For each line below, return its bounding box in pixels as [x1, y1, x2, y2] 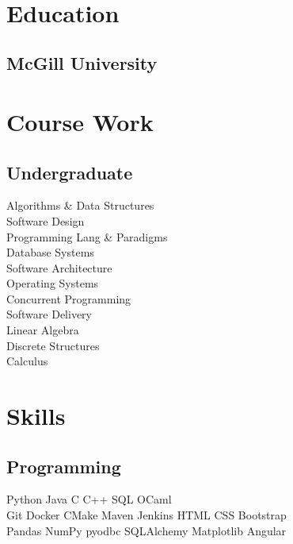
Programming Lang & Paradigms [6, 228, 168, 245]
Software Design [6, 212, 85, 229]
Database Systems [6, 244, 94, 260]
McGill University [6, 51, 158, 75]
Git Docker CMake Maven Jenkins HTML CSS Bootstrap [6, 507, 287, 523]
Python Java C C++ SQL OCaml [6, 491, 172, 507]
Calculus [6, 353, 48, 369]
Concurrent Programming [6, 290, 131, 307]
